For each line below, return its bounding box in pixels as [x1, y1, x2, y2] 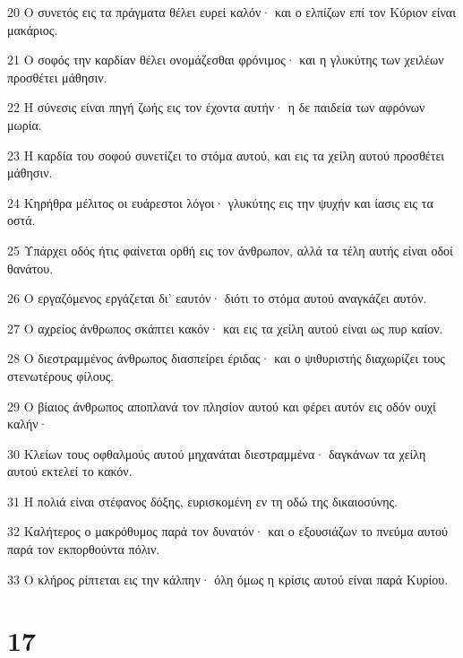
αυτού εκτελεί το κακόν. [7, 462, 133, 481]
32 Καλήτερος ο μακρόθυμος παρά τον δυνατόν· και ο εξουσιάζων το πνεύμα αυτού [7, 522, 449, 541]
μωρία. [7, 115, 42, 134]
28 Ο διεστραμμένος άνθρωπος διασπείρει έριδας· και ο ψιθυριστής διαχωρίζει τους [7, 349, 445, 368]
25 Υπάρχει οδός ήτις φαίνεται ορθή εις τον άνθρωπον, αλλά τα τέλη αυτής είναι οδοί [7, 240, 453, 259]
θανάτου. [7, 258, 54, 277]
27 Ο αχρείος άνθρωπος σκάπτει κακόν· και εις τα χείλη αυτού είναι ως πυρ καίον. [7, 318, 443, 337]
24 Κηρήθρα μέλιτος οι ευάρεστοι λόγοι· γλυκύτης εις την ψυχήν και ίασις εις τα [7, 193, 433, 212]
